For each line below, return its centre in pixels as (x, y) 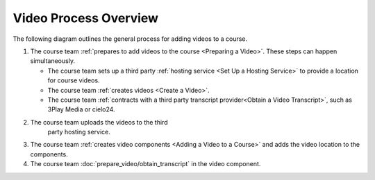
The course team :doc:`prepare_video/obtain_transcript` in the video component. (145, 164)
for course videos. (74, 80)
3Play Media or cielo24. (81, 109)
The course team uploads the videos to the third (99, 122)
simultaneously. (53, 61)
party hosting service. (79, 132)
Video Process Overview (86, 18)
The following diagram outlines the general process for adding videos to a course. (130, 39)
